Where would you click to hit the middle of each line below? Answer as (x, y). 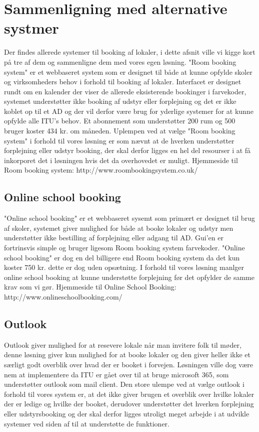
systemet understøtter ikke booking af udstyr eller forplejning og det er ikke (120, 101)
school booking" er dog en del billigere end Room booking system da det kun (122, 257)
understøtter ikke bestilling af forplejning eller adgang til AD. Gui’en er (114, 238)
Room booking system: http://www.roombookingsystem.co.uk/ (101, 170)
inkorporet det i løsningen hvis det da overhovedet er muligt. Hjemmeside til (121, 160)
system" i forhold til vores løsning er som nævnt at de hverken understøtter (119, 140)
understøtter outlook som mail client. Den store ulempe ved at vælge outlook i (124, 384)
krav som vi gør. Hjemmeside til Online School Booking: (90, 287)
